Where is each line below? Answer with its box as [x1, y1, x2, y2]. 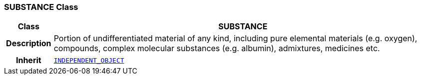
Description [6, 38, 51, 49]
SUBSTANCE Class [4, 2, 78, 12]
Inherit [15, 55, 41, 66]
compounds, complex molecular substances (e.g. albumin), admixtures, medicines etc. [53, 43, 380, 54]
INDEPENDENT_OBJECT [53, 56, 124, 64]
